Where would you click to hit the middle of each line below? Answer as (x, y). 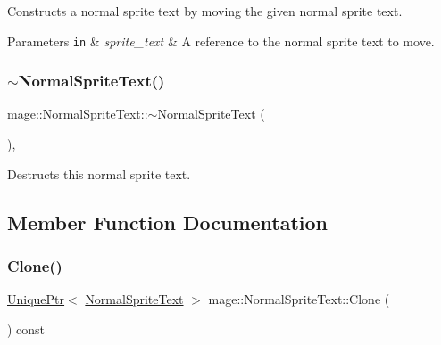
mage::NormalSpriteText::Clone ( (299, 299)
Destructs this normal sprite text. (99, 173)
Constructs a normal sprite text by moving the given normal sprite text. (205, 11)
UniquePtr (36, 299)
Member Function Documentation (168, 222)
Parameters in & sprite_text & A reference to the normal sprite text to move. (221, 41)
